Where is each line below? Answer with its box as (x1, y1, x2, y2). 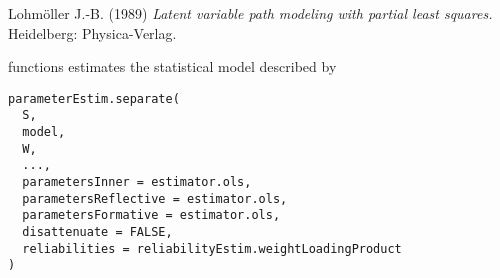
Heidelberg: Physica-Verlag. (8, 22, 177, 43)
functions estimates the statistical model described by (8, 56, 337, 77)
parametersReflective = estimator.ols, (22, 191, 288, 206)
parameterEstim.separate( (8, 91, 180, 106)
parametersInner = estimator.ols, (22, 175, 252, 190)
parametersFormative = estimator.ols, (22, 208, 281, 223)
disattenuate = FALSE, (22, 225, 173, 240)
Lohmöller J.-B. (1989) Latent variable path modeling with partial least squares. (8, 3, 493, 23)
